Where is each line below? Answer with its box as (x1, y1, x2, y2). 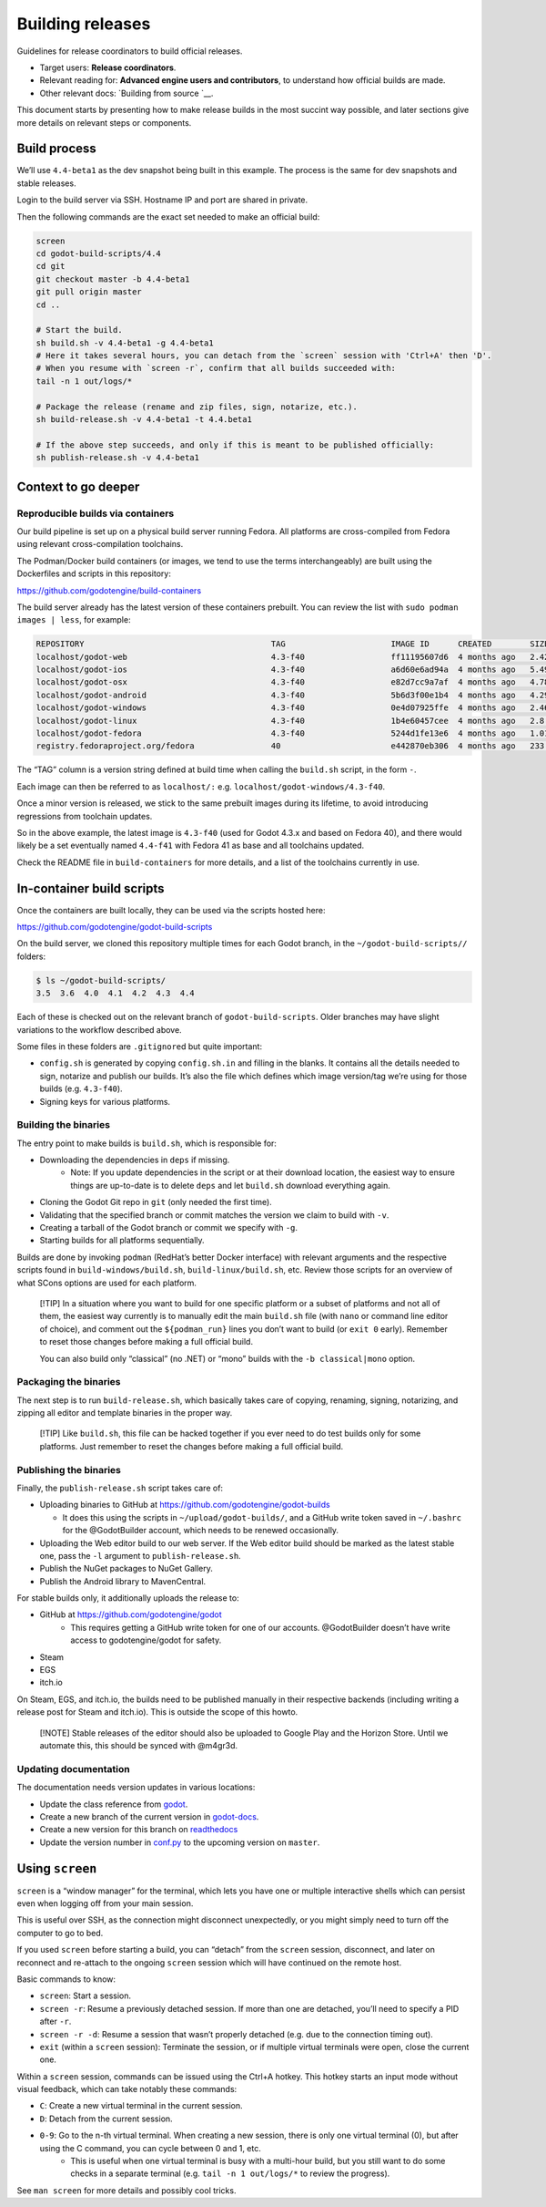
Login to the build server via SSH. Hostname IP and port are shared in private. (16, 194, 308, 205)
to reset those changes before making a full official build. (39, 1336, 254, 1347)
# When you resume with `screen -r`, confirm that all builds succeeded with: (35, 363, 396, 374)
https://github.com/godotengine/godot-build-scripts (16, 922, 213, 933)
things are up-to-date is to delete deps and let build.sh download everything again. (70, 1180, 391, 1191)
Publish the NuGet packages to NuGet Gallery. (39, 1563, 214, 1574)
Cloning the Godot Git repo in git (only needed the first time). (39, 1197, 272, 1208)
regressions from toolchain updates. (16, 810, 153, 821)
